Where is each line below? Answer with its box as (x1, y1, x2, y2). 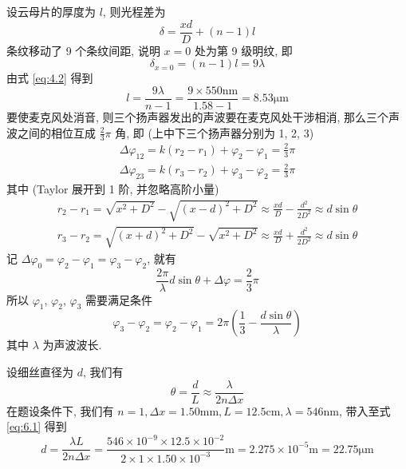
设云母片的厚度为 (6, 3, 96, 19)
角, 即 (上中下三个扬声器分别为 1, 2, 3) (115, 124, 314, 141)
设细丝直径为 (6, 364, 73, 380)
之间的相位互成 (17, 124, 96, 141)
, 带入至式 (338, 402, 391, 419)
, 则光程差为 (102, 3, 166, 19)
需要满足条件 (85, 291, 152, 308)
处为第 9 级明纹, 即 (194, 42, 293, 58)
